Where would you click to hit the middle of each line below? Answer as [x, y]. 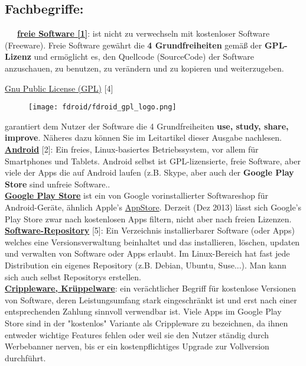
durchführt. [25, 357]
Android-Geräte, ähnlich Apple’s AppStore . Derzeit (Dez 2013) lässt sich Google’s [153, 207]
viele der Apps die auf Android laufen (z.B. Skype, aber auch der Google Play [149, 172]
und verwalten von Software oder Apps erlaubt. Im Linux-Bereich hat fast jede [147, 253]
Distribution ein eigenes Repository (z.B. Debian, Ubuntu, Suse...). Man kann [146, 265]
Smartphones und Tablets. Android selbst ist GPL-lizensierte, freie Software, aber [153, 161]
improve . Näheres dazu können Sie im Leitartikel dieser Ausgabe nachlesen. [143, 137]
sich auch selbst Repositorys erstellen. [73, 276]
